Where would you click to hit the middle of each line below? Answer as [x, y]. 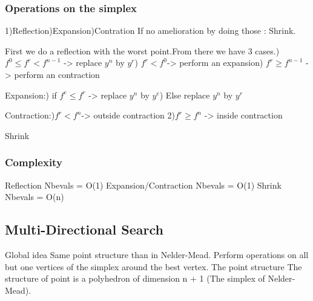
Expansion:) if [31, 95]
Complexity [34, 162]
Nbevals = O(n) [35, 197]
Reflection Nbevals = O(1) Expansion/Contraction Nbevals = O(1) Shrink [143, 185]
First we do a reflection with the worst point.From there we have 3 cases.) [142, 50]
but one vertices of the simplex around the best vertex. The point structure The [153, 266]
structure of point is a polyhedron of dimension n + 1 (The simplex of [135, 278]
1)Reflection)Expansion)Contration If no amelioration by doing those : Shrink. [150, 31]
